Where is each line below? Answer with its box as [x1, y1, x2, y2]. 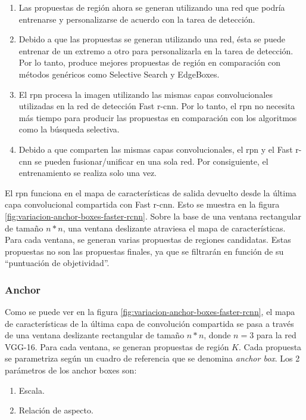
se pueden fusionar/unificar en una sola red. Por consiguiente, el [35, 155, 268, 167]
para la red [256, 329, 296, 341]
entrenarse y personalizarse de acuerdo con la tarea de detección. [18, 13, 255, 25]
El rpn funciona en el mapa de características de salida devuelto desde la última [5, 186, 296, 199]
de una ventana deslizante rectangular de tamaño [5, 329, 185, 341]
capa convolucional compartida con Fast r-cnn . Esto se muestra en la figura [5, 198, 280, 211]
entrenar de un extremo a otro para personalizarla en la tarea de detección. [18, 44, 293, 57]
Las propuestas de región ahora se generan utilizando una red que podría [18, 1, 285, 13]
